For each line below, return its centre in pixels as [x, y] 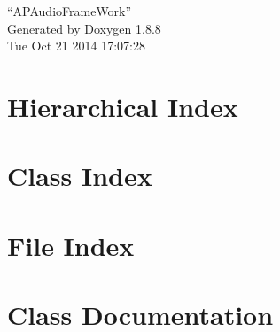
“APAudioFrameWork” [70, 11]
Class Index [80, 176]
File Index [71, 245]
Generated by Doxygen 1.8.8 [84, 28]
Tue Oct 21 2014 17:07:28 [76, 46]
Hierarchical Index [123, 106]
